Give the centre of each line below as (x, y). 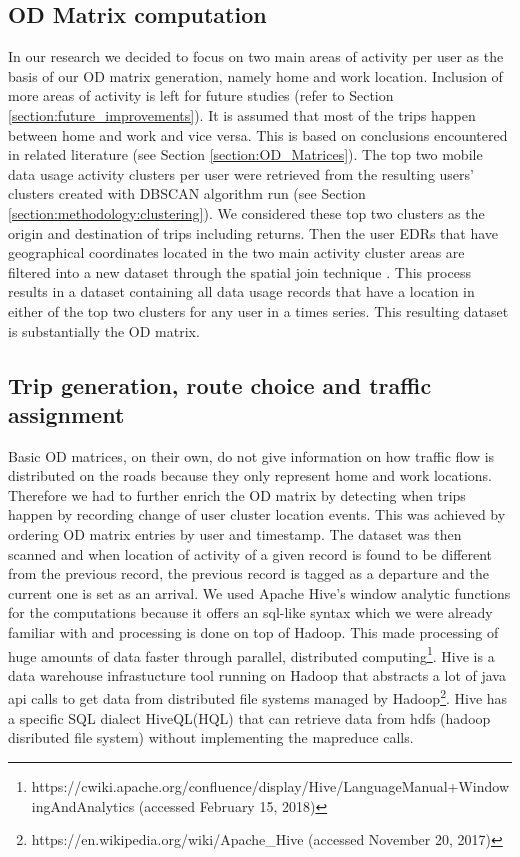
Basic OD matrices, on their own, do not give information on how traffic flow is (251, 455)
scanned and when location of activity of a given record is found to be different (250, 553)
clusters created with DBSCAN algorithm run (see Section (187, 193)
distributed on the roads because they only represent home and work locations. (250, 475)
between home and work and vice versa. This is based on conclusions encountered (258, 134)
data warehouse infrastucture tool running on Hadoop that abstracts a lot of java (257, 674)
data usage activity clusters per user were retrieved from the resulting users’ (241, 173)
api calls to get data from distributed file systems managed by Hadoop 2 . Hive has (258, 697)
